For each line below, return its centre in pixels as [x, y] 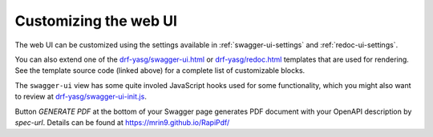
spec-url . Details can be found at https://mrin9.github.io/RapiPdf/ [122, 122]
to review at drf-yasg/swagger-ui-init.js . [81, 97]
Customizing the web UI [96, 21]
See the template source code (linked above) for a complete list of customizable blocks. [160, 71]
